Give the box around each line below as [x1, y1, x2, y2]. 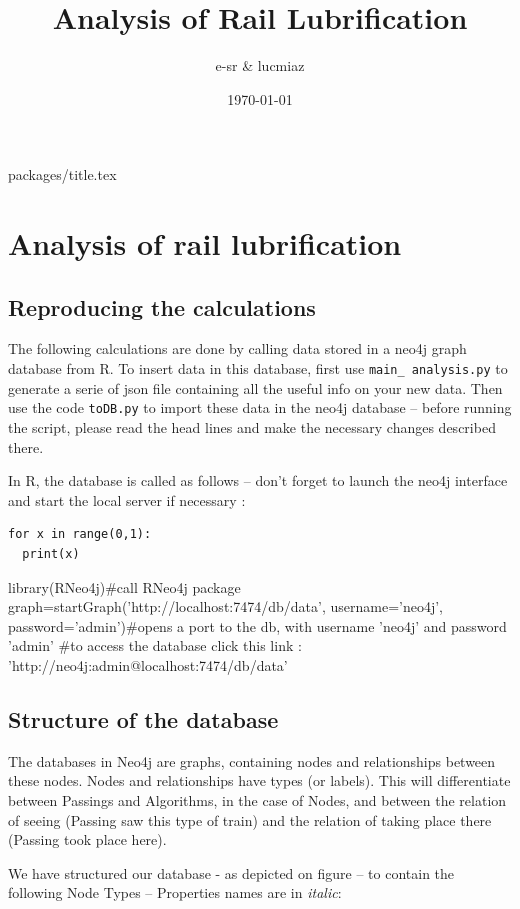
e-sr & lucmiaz [215, 55, 305, 76]
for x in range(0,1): [8, 527, 152, 542]
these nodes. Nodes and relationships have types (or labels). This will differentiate [8, 770, 511, 791]
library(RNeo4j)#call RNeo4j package [8, 576, 241, 597]
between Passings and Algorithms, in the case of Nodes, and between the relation [8, 789, 507, 810]
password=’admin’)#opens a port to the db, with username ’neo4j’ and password [8, 615, 507, 636]
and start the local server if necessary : [8, 489, 246, 510]
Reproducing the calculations [8, 291, 316, 322]
